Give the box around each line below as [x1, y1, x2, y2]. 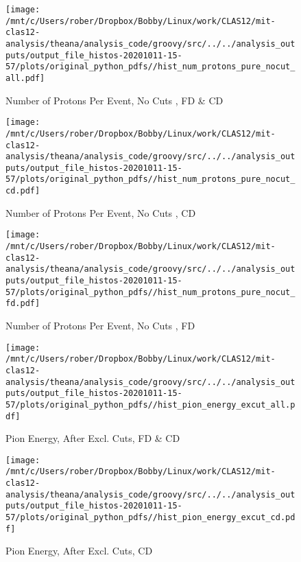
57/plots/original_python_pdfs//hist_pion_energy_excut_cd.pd [5, 513, 296, 523]
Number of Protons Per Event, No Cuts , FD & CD [5, 93, 224, 107]
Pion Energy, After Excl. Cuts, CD [5, 543, 153, 558]
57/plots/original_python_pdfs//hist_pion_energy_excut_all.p [5, 399, 296, 410]
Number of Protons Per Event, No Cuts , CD [5, 205, 196, 220]
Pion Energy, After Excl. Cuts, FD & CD [5, 431, 180, 445]
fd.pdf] [5, 298, 40, 309]
